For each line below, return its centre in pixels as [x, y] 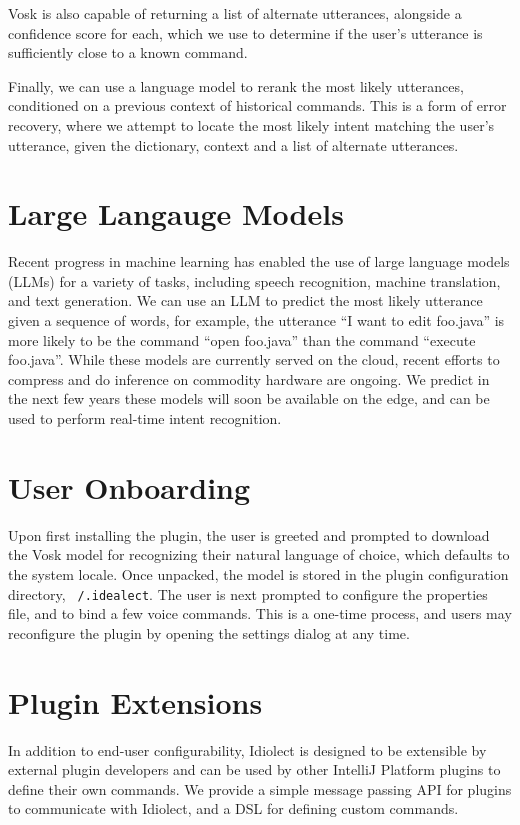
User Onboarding [129, 486]
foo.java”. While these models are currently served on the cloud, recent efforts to [254, 359]
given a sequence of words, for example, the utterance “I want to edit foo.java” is [256, 320]
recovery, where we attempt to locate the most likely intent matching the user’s [251, 124]
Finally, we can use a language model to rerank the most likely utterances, [236, 85]
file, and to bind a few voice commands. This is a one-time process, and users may [260, 613]
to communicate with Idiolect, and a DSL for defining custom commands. [233, 808]
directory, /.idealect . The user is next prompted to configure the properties [248, 593]
